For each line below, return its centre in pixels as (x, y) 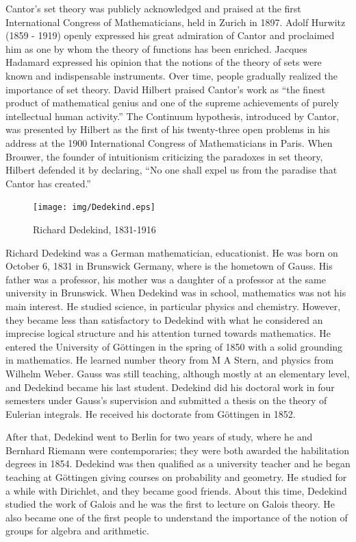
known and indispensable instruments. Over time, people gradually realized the (172, 75)
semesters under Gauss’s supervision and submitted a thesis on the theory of (166, 400)
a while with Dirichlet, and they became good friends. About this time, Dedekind (176, 490)
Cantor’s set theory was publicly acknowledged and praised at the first (153, 8)
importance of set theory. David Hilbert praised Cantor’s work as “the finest (166, 89)
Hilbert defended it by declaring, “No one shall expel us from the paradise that (171, 170)
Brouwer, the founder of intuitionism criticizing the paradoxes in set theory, (164, 156)
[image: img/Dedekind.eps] (94, 208)
